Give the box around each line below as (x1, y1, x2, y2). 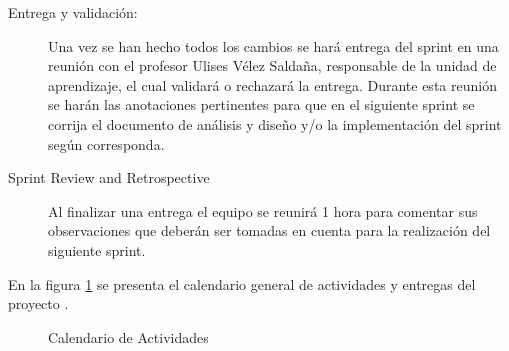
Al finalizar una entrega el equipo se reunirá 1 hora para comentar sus (48, 200, 478, 221)
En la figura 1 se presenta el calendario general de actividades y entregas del (8, 273, 476, 294)
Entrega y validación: (8, 2, 138, 22)
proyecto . (8, 293, 69, 314)
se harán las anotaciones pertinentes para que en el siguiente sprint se (48, 94, 475, 115)
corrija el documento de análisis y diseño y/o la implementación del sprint (48, 113, 502, 134)
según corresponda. (48, 133, 165, 154)
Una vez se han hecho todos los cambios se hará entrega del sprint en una (48, 35, 499, 56)
